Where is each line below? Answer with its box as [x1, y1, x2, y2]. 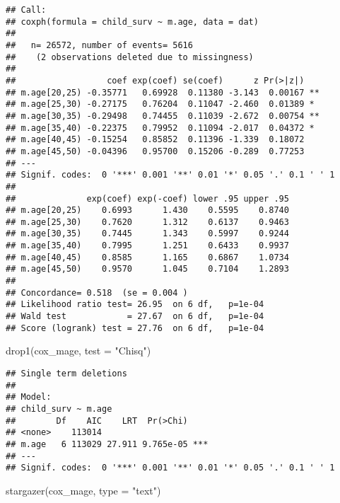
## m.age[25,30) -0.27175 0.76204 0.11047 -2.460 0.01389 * [6, 99, 315, 110]
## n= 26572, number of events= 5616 [6, 40, 193, 50]
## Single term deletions [6, 368, 127, 378]
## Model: [6, 392, 52, 403]
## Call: [6, 5, 47, 15]
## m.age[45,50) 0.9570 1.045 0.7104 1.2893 [6, 264, 289, 274]
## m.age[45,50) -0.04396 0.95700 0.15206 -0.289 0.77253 [6, 146, 305, 156]
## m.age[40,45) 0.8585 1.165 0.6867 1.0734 [6, 252, 289, 262]
